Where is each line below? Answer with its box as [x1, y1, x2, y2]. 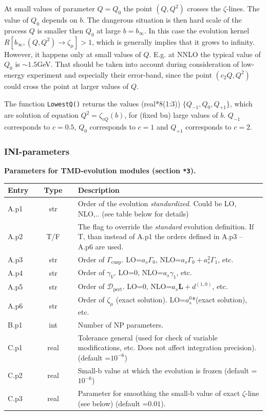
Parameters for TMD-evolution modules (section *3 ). [4, 165, 196, 176]
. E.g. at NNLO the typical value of [149, 48, 261, 59]
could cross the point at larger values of [4, 80, 129, 91]
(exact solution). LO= [116, 294, 185, 305]
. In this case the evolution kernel [144, 25, 250, 35]
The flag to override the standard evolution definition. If [78, 221, 254, 231]
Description [78, 185, 120, 195]
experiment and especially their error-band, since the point [27, 69, 212, 80]
